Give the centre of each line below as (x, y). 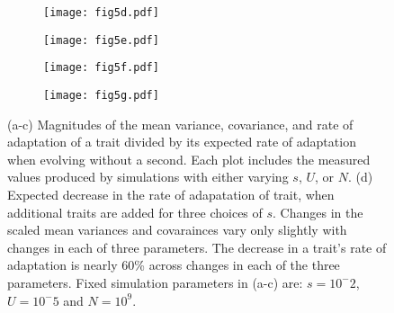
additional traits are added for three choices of (135, 212)
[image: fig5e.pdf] (101, 40)
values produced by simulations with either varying (148, 177)
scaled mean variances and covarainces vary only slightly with (177, 230)
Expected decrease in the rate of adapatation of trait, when (171, 194)
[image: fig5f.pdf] (101, 68)
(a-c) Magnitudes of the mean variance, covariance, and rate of (180, 124)
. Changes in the (318, 212)
